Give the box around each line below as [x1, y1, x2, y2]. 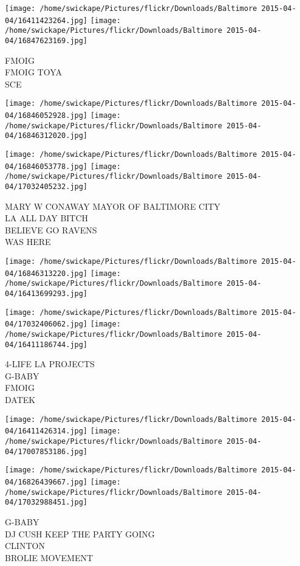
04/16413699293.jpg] [5, 289, 88, 298]
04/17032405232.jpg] [5, 182, 88, 191]
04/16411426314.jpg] [5, 427, 88, 436]
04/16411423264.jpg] [5, 16, 88, 25]
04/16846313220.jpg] [5, 269, 88, 278]
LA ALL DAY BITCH [5, 212, 89, 224]
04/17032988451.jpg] [5, 498, 88, 507]
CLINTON [5, 539, 45, 552]
